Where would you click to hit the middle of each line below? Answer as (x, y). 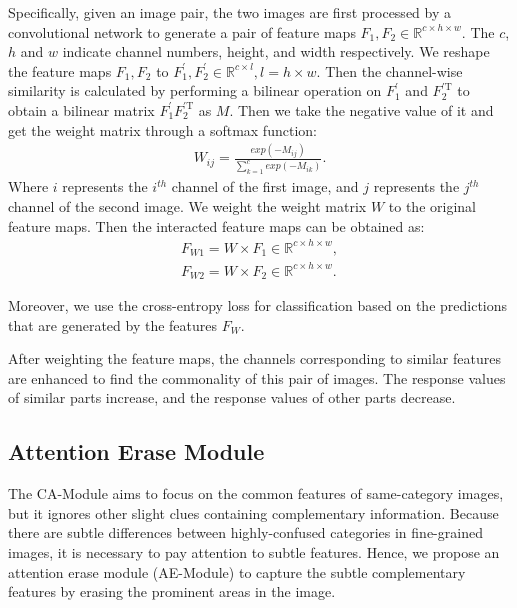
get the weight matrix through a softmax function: (162, 129)
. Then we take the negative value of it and (361, 109)
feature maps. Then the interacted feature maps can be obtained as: (216, 225)
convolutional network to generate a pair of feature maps (182, 31)
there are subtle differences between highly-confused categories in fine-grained (245, 532)
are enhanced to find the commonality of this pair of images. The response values (257, 377)
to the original (432, 205)
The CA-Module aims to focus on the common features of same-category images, (256, 493)
